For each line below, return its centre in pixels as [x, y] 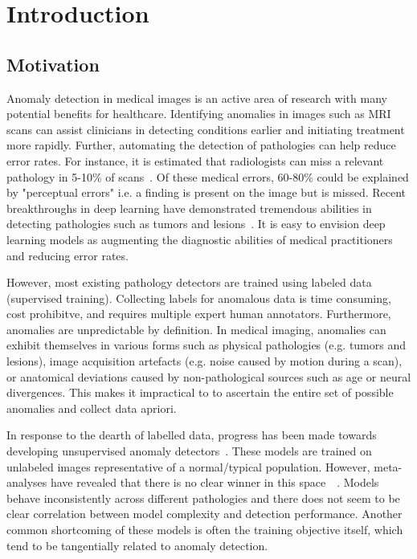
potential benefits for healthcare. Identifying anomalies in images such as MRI [199, 114]
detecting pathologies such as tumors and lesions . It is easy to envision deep [196, 224]
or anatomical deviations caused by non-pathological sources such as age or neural [209, 376]
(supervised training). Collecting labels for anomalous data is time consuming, [199, 298]
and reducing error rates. [67, 255]
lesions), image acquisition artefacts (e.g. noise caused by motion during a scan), [204, 361]
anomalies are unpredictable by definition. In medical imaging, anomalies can [196, 329]
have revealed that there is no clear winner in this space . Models [215, 482]
